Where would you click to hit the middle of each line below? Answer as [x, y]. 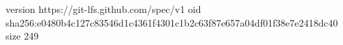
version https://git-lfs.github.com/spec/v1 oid [103, 9]
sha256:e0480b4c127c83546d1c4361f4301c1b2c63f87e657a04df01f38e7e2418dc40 [172, 22]
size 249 [22, 36]
